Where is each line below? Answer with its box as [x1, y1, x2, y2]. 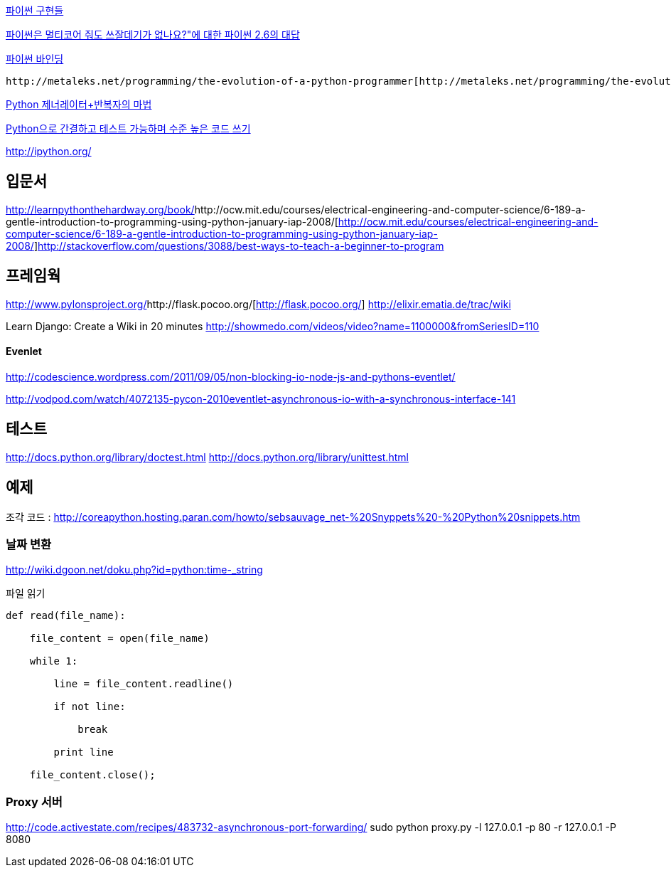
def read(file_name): [6, 610, 126, 622]
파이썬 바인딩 [6, 53, 64, 65]
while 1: [29, 655, 78, 667]
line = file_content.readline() [53, 678, 234, 690]
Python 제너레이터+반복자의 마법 [6, 98, 152, 110]
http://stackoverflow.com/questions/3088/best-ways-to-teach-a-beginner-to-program [38, 239, 444, 252]
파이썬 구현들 [6, 4, 64, 16]
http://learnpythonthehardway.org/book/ [6, 203, 195, 216]
